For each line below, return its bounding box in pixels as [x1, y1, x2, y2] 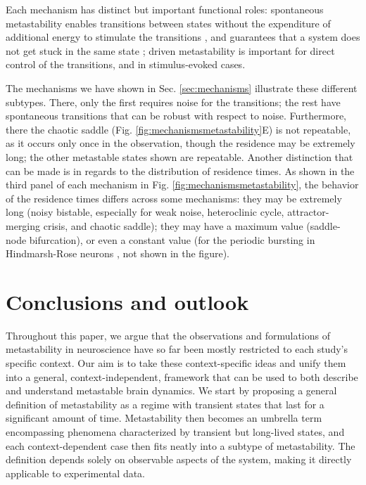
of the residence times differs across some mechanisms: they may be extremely [6, 190, 342, 205]
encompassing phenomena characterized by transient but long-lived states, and [6, 424, 345, 439]
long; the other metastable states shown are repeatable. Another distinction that [6, 149, 353, 164]
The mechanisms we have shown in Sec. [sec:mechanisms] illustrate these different [6, 80, 358, 95]
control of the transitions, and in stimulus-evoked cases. [6, 57, 246, 72]
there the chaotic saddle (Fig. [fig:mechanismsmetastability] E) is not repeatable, [6, 122, 351, 136]
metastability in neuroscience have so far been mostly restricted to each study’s [6, 342, 348, 356]
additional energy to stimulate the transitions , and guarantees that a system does [6, 30, 360, 44]
